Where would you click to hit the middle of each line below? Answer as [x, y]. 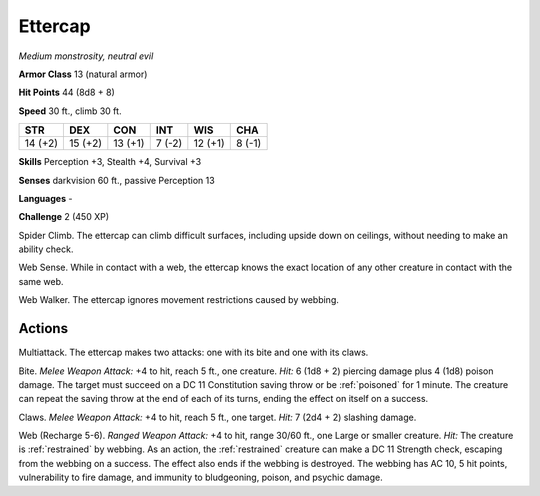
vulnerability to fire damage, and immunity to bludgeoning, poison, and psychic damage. [201, 477]
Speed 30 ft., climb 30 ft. [70, 111]
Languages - [45, 198]
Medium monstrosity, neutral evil [86, 56]
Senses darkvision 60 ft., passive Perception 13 [116, 180]
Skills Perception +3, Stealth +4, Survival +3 [110, 162]
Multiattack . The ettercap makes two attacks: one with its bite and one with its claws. [193, 352]
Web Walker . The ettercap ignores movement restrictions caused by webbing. [178, 300]
